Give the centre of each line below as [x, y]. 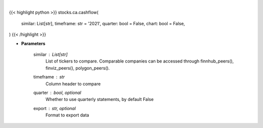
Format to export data [67, 115]
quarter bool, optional [57, 93]
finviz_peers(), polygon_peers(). [78, 68]
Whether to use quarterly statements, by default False [100, 99]
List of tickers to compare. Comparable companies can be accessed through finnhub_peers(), [140, 61]
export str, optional [55, 108]
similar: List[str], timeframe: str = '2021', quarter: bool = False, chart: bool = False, [103, 23]
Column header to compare [73, 84]
